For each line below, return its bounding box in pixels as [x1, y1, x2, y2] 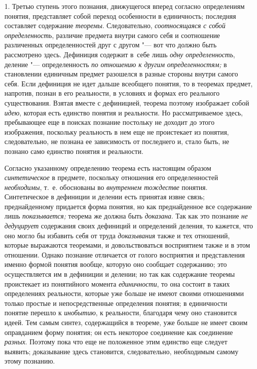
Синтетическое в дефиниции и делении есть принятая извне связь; [4, 191, 205, 202]
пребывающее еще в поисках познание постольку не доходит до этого [4, 117, 215, 127]
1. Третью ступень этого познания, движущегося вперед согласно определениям [4, 1, 245, 11]
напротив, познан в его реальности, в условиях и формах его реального [4, 88, 220, 98]
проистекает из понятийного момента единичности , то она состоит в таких [4, 278, 230, 289]
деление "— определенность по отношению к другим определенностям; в [4, 59, 227, 69]
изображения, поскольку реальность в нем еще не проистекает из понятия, [4, 126, 229, 137]
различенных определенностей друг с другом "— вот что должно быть [4, 39, 217, 50]
